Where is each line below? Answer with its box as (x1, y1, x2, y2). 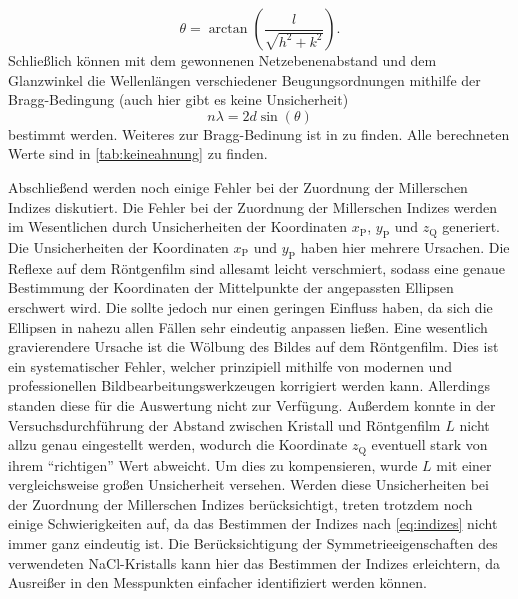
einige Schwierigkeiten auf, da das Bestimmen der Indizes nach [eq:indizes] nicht (8, 513, 498, 534)
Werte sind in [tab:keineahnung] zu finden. (8, 143, 268, 164)
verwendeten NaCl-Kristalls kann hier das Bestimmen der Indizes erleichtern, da (8, 552, 500, 573)
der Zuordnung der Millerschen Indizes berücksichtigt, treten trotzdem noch (8, 493, 473, 514)
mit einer (436, 454, 492, 475)
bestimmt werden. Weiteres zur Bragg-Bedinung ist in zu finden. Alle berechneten (8, 123, 510, 144)
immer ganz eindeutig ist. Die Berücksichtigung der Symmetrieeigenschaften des (8, 532, 498, 553)
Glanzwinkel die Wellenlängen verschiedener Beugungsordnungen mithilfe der (8, 69, 481, 90)
